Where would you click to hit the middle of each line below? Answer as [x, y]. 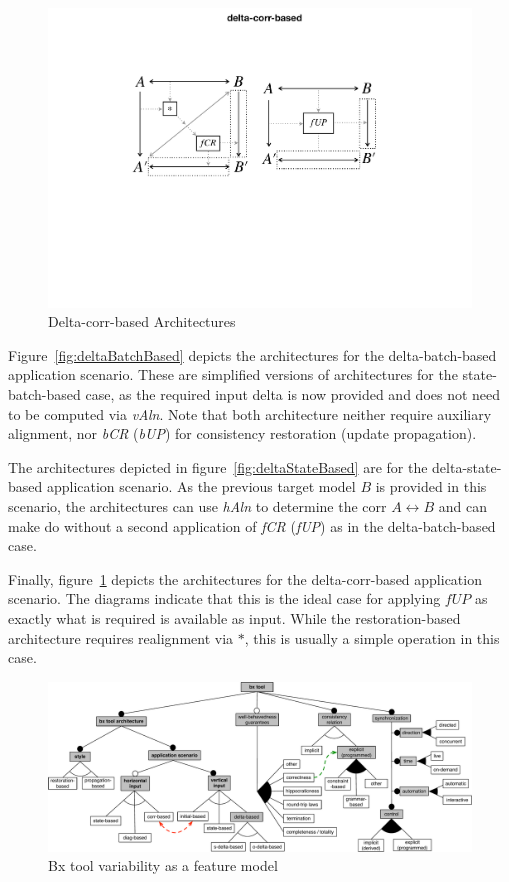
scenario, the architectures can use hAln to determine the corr [197, 506]
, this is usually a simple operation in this [372, 637]
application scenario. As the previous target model [201, 486]
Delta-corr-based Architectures [142, 321]
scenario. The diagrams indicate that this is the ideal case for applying [224, 598]
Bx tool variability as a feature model [163, 865]
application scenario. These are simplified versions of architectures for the [233, 374]
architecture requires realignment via [121, 637]
